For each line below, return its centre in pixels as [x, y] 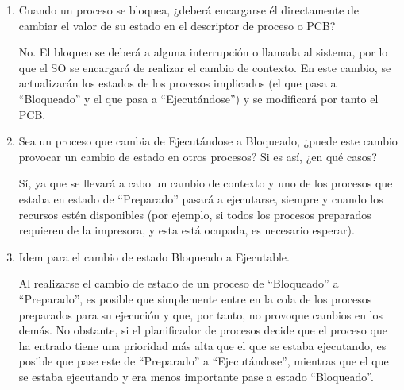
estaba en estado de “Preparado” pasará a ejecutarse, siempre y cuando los [201, 198]
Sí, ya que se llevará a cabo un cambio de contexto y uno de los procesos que [206, 183]
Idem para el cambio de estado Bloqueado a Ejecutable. [154, 256]
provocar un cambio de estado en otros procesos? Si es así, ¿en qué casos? [198, 156]
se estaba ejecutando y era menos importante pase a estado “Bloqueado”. [196, 376]
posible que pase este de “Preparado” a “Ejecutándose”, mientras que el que [204, 361]
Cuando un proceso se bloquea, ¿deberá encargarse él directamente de [189, 10]
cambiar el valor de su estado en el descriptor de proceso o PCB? [177, 25]
